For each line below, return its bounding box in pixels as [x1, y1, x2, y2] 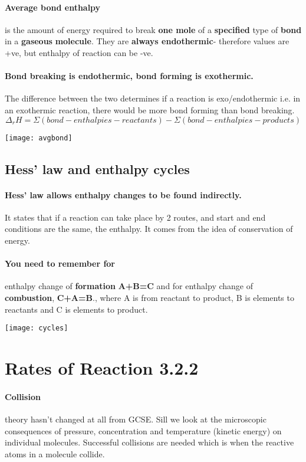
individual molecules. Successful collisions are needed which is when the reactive [5, 436, 294, 448]
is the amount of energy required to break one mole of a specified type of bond [5, 23, 302, 35]
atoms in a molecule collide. [5, 447, 105, 460]
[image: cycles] [5, 324, 68, 333]
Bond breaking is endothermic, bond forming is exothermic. [5, 70, 254, 82]
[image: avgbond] [5, 133, 73, 142]
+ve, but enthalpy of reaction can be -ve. [5, 46, 153, 58]
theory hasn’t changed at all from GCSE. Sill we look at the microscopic [5, 412, 266, 425]
